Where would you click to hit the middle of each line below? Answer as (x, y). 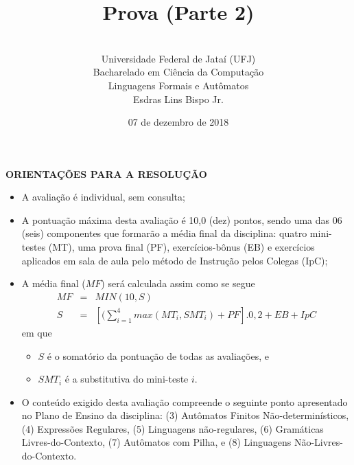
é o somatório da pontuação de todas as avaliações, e (158, 355)
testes (34, 247)
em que (37, 332)
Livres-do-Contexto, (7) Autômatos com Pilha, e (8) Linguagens (156, 442)
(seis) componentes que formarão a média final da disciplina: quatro (164, 233)
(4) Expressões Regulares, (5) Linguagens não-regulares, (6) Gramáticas (173, 428)
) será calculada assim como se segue (178, 283)
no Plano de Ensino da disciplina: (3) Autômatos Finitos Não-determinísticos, (185, 415)
